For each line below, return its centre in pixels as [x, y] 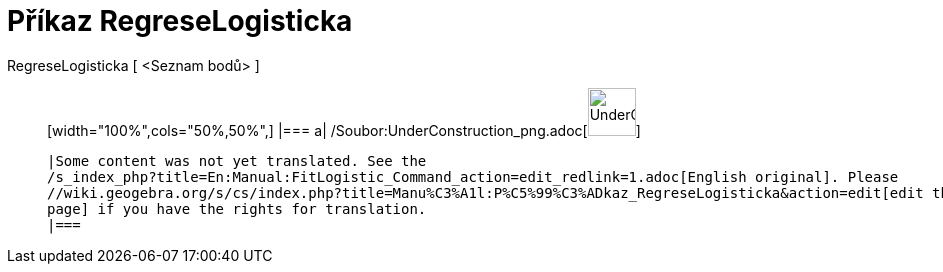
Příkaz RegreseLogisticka [180, 21]
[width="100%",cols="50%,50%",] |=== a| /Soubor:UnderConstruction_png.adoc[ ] [344, 130]
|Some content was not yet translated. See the [237, 160]
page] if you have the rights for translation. [237, 208]
